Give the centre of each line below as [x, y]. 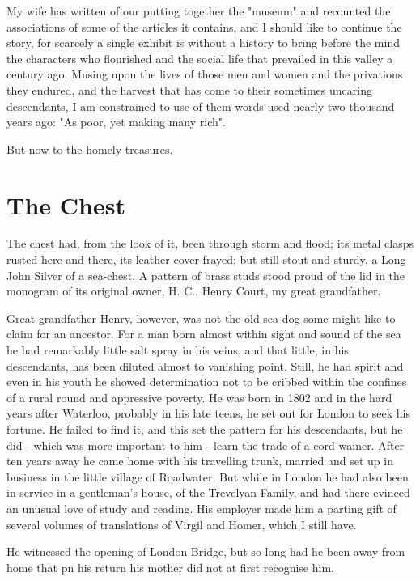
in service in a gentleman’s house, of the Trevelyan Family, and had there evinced [208, 492]
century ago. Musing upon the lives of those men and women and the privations [205, 74]
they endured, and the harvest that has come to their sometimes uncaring [189, 89]
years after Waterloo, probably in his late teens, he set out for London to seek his [209, 413]
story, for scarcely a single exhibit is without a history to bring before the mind [203, 42]
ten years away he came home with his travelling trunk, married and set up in [200, 461]
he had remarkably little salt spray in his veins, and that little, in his [178, 350]
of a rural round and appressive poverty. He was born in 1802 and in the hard [199, 397]
